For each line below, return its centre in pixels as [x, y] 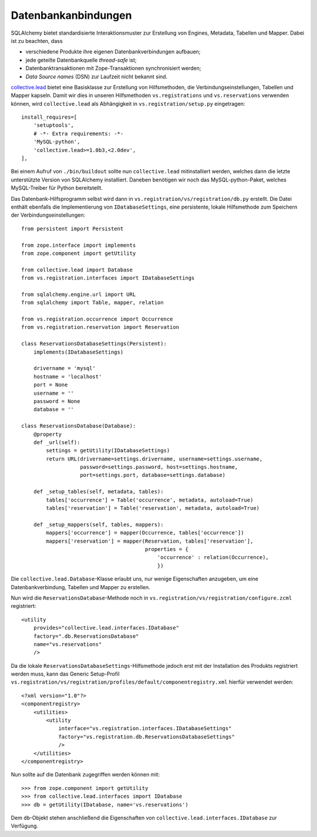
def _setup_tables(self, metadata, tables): [98, 492]
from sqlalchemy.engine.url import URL [79, 294]
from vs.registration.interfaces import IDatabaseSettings [108, 278]
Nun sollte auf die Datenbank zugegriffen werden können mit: [85, 775]
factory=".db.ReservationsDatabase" [86, 636]
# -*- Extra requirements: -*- [78, 133]
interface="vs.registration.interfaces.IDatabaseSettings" [145, 729]
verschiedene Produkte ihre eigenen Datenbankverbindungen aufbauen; [113, 52]
